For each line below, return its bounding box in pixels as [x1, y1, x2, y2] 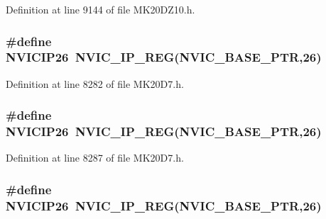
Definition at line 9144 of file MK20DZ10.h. [6, 2, 195, 16]
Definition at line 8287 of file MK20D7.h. [6, 150, 184, 165]
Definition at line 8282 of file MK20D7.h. [6, 76, 184, 91]
